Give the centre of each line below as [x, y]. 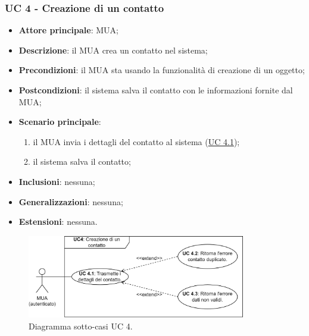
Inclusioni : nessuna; [57, 181]
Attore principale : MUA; [68, 30]
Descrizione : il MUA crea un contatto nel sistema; [113, 50]
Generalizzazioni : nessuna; [71, 201]
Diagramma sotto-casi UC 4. [81, 326]
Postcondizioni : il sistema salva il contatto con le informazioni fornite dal [156, 90]
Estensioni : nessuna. [58, 222]
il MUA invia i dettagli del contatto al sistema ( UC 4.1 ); [136, 141]
